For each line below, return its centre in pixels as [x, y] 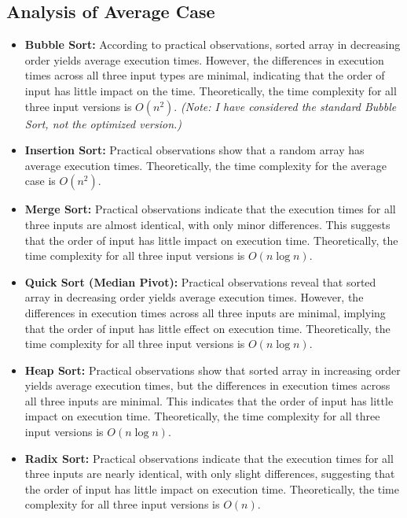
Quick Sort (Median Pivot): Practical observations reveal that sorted [200, 281]
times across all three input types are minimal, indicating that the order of [205, 75]
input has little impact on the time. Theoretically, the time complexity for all [211, 90]
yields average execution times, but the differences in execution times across [207, 385]
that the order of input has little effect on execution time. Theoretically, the [207, 328]
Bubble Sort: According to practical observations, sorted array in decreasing [213, 44]
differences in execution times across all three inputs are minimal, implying [205, 312]
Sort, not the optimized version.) [103, 123]
